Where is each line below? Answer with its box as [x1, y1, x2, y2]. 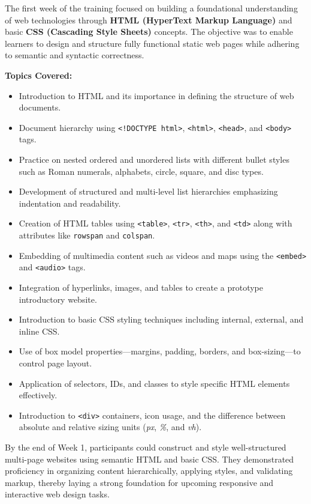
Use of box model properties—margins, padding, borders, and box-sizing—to [19, 345, 301, 357]
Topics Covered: [5, 68, 73, 81]
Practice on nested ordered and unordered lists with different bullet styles [19, 153, 289, 165]
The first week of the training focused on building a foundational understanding [5, 2, 298, 14]
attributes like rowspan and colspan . [19, 229, 155, 241]
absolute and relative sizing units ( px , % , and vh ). [19, 421, 202, 433]
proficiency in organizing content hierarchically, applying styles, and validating [5, 464, 293, 477]
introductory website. [19, 293, 97, 305]
